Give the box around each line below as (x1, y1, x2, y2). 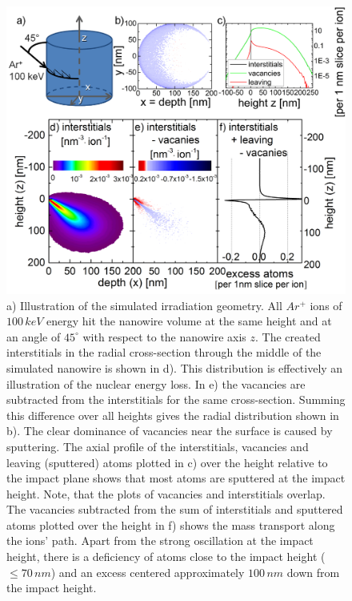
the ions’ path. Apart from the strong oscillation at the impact (6, 532, 314, 549)
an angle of (6, 328, 61, 345)
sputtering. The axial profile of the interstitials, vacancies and (6, 438, 309, 454)
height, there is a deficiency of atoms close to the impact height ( (6, 548, 326, 565)
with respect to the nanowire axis (82, 328, 246, 345)
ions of (310, 296, 342, 313)
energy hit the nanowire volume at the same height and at (46, 313, 332, 329)
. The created (255, 328, 321, 345)
